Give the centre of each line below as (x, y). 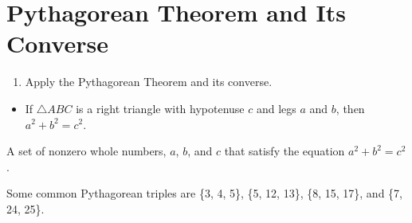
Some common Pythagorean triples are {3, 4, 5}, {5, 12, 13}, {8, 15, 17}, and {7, (204, 193)
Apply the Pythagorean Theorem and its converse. (149, 82)
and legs (276, 108)
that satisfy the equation (284, 151)
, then (350, 108)
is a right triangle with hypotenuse (160, 108)
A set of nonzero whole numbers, (86, 151)
